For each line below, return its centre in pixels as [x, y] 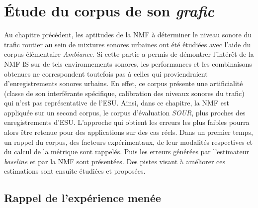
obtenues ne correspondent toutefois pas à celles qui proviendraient [106, 73]
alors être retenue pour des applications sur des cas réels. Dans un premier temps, [129, 132]
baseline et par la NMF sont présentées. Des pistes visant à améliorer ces [115, 161]
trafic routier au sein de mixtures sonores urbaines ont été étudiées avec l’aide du [128, 44]
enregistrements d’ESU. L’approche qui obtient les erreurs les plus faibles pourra [127, 122]
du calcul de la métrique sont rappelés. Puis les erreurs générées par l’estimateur [127, 152]
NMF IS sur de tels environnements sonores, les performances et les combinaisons [128, 63]
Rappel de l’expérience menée [83, 198]
